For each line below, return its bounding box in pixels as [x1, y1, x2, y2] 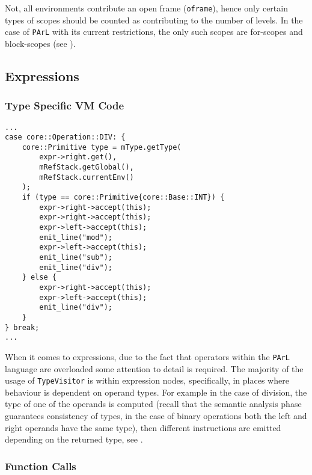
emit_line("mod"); [39, 233, 112, 242]
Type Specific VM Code [5, 98, 124, 113]
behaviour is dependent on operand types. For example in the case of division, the [5, 385, 307, 398]
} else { [22, 273, 57, 282]
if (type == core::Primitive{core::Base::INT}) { [22, 193, 225, 202]
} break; [5, 323, 40, 332]
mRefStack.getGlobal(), [39, 163, 134, 172]
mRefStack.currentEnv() [39, 173, 134, 182]
